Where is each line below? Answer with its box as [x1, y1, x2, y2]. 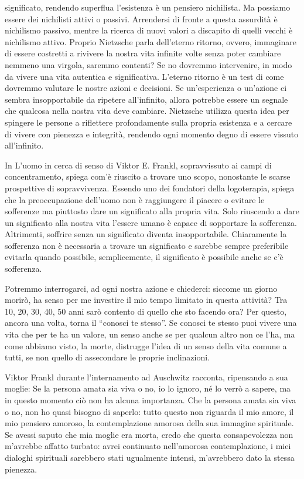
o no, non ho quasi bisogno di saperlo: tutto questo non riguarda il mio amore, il [5, 405, 294, 417]
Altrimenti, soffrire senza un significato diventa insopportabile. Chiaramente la [5, 228, 287, 240]
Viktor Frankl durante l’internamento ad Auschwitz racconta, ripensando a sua [5, 370, 288, 383]
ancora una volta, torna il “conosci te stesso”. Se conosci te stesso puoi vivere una [5, 316, 297, 329]
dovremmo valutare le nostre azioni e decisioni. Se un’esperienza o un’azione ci [5, 82, 287, 94]
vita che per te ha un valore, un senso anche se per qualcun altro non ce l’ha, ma [5, 328, 295, 340]
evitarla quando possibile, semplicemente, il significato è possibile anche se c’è [5, 251, 283, 263]
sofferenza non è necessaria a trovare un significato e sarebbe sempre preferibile [5, 239, 289, 251]
